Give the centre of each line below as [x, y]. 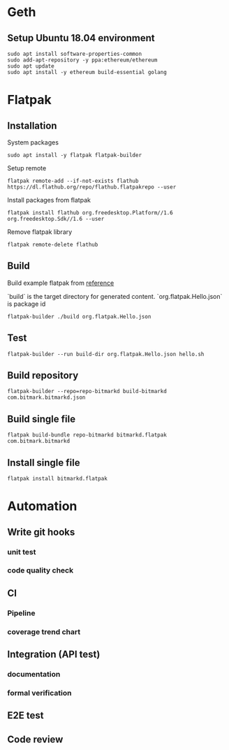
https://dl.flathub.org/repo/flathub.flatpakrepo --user [92, 187]
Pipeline [21, 613]
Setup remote [27, 168]
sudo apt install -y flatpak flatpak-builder [74, 155]
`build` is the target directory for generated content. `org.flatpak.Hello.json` [115, 296]
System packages [33, 142]
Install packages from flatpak [49, 200]
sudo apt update [31, 66]
